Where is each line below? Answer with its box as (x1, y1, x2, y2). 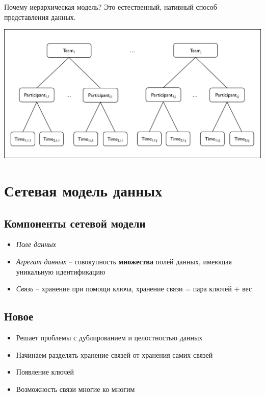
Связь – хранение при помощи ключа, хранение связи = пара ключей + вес (16, 283, 252, 294)
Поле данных (16, 239, 56, 250)
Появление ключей (16, 366, 74, 377)
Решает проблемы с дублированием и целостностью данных (16, 332, 203, 342)
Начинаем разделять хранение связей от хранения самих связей (16, 349, 213, 360)
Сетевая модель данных (4, 180, 163, 201)
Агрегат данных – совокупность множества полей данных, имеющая (16, 256, 232, 266)
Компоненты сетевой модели (4, 215, 146, 231)
